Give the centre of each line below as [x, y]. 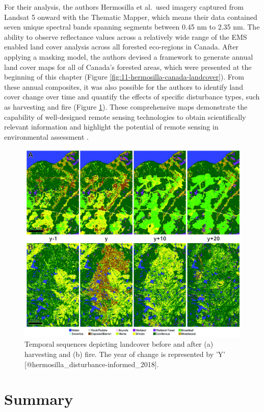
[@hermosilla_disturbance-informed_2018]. [92, 364]
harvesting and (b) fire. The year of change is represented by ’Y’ [125, 354]
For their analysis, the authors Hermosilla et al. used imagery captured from [124, 7]
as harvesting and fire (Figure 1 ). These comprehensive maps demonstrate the [126, 106]
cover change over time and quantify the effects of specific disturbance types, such [132, 97]
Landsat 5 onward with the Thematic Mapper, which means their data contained [131, 17]
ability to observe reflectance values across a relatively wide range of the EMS [126, 36]
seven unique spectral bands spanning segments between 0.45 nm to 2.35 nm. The [132, 27]
